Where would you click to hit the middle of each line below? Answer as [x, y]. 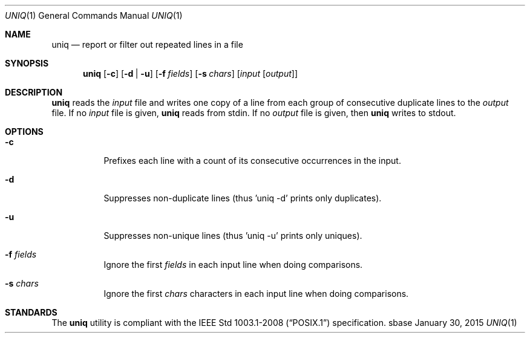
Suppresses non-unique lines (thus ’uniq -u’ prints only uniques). [233, 236]
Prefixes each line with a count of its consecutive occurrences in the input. [252, 161]
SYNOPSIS [27, 63]
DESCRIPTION [34, 92]
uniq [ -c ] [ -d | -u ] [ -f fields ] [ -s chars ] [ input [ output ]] [190, 73]
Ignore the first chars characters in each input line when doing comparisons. [256, 294]
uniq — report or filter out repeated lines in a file [147, 44]
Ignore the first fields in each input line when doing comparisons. [233, 265]
